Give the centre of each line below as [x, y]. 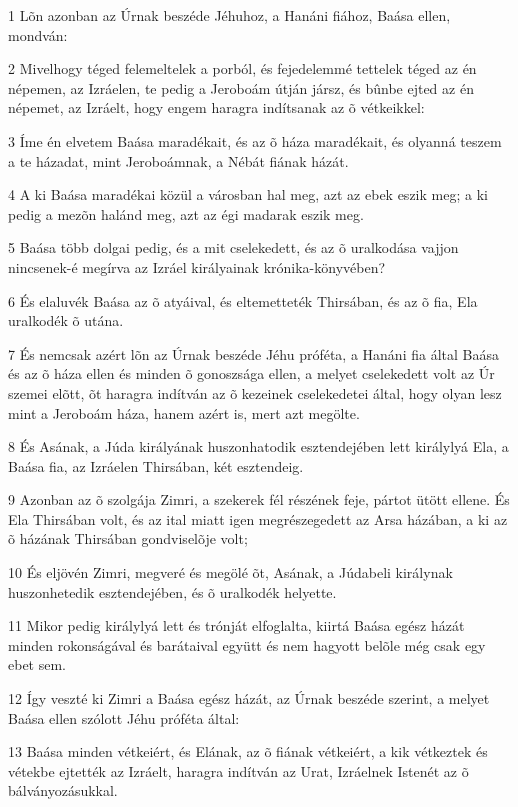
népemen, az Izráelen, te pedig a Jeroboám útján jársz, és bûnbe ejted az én [241, 87]
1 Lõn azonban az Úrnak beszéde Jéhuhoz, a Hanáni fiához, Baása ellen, [229, 15]
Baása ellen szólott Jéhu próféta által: [124, 717]
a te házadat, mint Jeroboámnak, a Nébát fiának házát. [178, 160]
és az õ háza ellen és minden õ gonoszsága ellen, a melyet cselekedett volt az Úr [251, 373]
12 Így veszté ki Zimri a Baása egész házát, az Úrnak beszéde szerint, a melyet [249, 698]
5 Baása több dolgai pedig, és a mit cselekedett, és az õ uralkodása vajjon [233, 247]
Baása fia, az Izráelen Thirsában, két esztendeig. [156, 465]
